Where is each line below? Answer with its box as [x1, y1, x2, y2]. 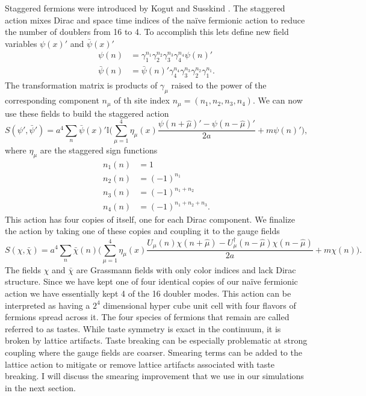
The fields [5, 263, 41, 276]
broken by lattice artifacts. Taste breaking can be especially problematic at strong [5, 334, 308, 347]
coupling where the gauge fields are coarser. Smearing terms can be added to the [5, 345, 302, 358]
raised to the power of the [171, 79, 267, 91]
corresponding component [5, 94, 99, 107]
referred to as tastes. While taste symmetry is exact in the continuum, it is [5, 322, 281, 335]
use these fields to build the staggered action [5, 107, 169, 119]
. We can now [252, 94, 303, 107]
